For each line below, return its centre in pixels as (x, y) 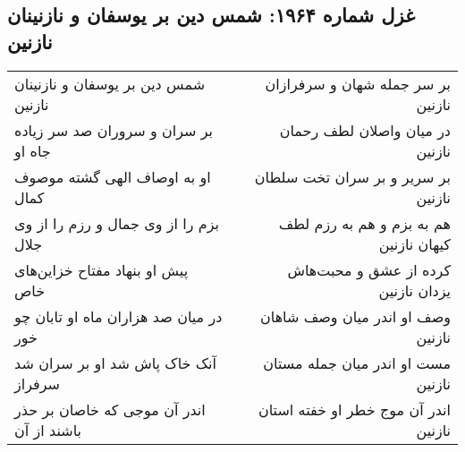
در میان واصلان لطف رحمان (365, 130)
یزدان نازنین (414, 290)
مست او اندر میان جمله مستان (357, 362)
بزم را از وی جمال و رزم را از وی (117, 223)
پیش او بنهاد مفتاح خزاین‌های (101, 269)
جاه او (33, 150)
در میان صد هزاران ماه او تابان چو (118, 316)
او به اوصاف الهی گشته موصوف (113, 176)
